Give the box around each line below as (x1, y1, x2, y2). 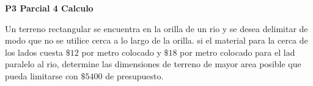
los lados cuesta (5, 45, 64, 58)
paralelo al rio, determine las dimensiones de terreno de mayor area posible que (5, 58, 301, 70)
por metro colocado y (81, 45, 161, 58)
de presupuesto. (105, 69, 164, 82)
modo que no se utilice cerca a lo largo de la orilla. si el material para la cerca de (5, 34, 308, 47)
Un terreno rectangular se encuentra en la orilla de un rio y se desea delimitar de (5, 22, 308, 35)
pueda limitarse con (5, 69, 78, 82)
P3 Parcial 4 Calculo (5, 2, 94, 14)
